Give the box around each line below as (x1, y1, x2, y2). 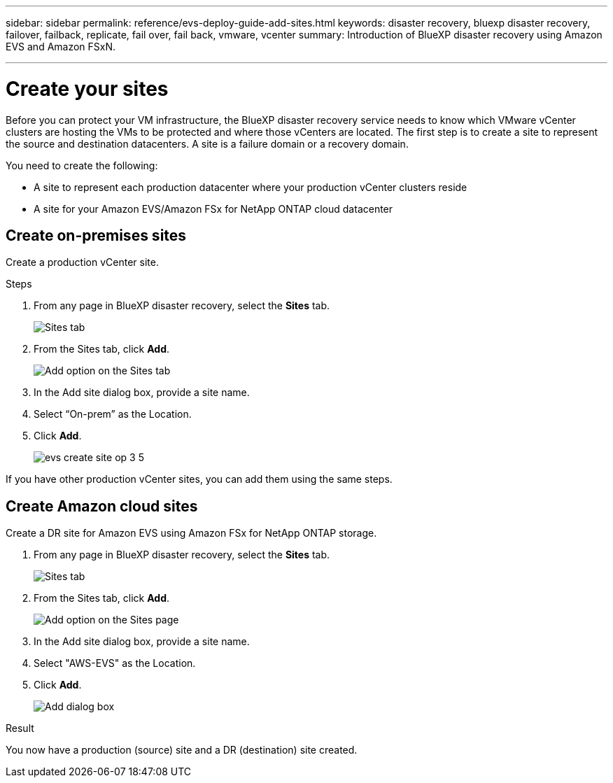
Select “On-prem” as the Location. (34, 408, 192, 421)
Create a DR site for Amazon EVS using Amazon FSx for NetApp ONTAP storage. (6, 527, 377, 539)
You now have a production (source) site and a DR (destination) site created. (6, 744, 358, 756)
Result (6, 722, 34, 735)
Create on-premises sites (6, 226, 187, 244)
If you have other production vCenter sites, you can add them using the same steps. (6, 473, 393, 486)
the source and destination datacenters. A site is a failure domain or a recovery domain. (6, 137, 409, 150)
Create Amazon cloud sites (6, 497, 198, 515)
